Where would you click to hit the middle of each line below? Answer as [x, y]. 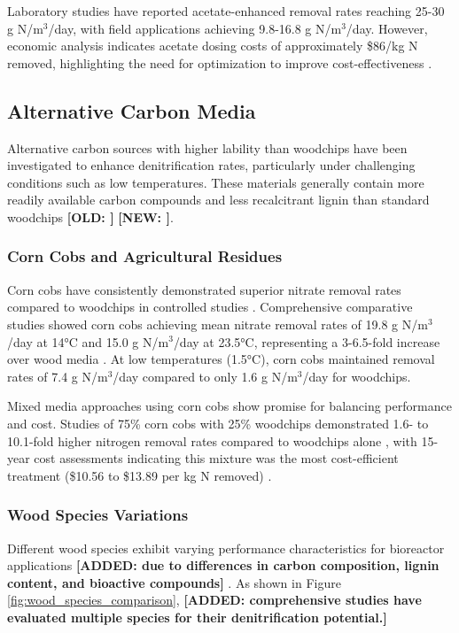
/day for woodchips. [357, 376]
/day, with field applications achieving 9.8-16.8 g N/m [195, 28]
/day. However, [387, 28]
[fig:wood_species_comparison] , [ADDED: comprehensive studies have [214, 600]
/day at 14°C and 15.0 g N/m [88, 341]
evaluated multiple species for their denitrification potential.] [197, 617]
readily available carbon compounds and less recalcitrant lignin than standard [218, 200]
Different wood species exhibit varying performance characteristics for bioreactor [226, 548]
